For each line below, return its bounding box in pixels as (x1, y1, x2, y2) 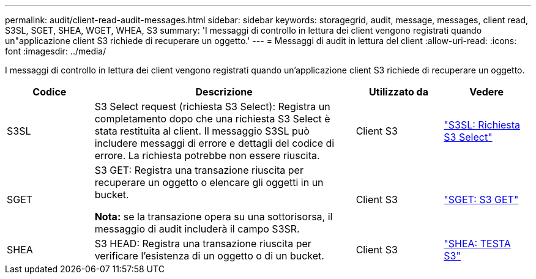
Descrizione (195, 86, 253, 98)
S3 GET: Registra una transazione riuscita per (94, 164, 303, 176)
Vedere (469, 86, 504, 98)
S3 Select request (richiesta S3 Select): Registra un (94, 100, 330, 113)
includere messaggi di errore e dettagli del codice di (94, 137, 335, 149)
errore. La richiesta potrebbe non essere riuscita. (94, 149, 320, 162)
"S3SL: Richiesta (444, 119, 521, 131)
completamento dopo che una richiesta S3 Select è (94, 113, 330, 125)
